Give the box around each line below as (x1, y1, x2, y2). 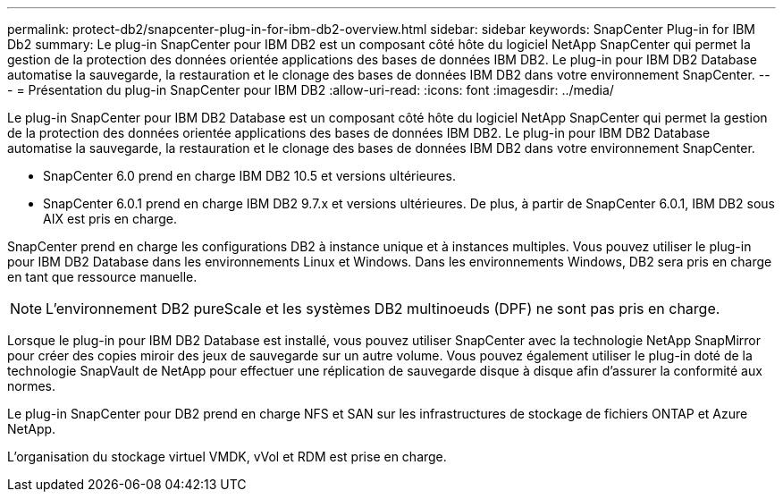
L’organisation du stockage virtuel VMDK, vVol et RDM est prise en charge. (7, 449, 447, 464)
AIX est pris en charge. (43, 211, 178, 226)
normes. (7, 378, 56, 393)
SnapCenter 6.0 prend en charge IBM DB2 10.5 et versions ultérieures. (43, 168, 456, 183)
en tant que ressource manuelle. (7, 269, 198, 284)
